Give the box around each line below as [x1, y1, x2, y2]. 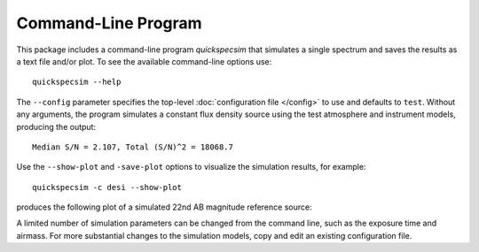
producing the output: [16, 121, 97, 132]
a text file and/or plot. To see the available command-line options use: [16, 56, 272, 66]
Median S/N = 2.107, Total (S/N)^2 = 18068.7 [32, 141, 234, 152]
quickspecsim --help [32, 77, 122, 88]
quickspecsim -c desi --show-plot [32, 182, 182, 192]
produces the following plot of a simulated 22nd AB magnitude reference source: [16, 202, 312, 212]
